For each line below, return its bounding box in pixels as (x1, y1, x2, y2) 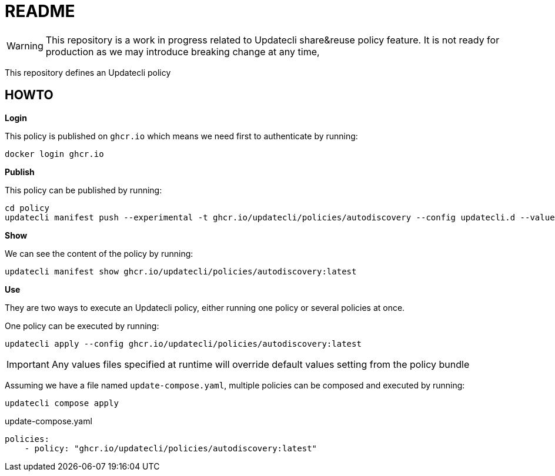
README (5, 1, 75, 21)
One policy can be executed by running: (5, 320, 159, 331)
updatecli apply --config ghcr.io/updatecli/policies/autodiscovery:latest (5, 338, 362, 348)
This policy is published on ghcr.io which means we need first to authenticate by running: (5, 130, 358, 141)
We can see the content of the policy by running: (5, 248, 193, 259)
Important (6, 358, 49, 370)
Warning (6, 39, 44, 52)
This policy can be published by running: (5, 185, 162, 195)
